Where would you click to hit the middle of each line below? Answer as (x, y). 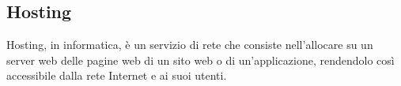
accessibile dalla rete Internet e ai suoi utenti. (117, 75)
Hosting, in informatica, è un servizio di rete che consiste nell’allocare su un (190, 45)
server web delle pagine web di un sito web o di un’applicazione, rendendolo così (200, 60)
